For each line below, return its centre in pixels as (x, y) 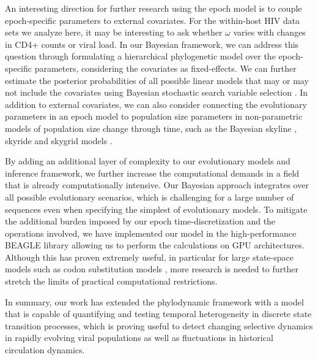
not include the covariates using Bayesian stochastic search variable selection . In (157, 92)
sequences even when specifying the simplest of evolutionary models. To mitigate (156, 209)
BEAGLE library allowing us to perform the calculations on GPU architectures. (155, 245)
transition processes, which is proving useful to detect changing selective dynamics (159, 325)
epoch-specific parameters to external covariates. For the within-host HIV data (153, 20)
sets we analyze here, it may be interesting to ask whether (114, 32)
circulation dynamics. (45, 350)
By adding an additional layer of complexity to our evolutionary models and (148, 161)
